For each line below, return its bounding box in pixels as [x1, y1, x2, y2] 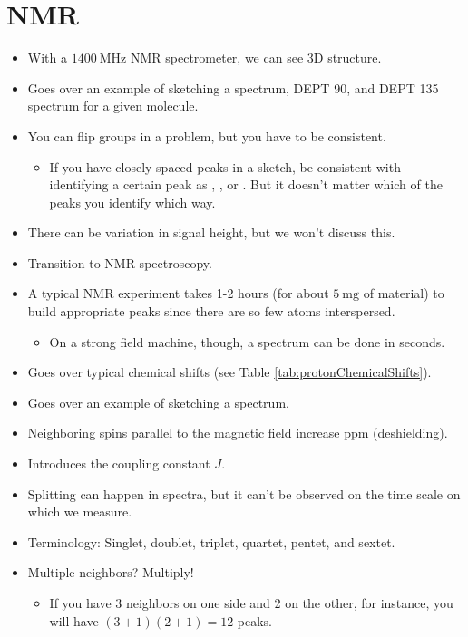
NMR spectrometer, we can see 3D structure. [130, 48, 382, 67]
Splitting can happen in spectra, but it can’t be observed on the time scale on [27, 484, 461, 503]
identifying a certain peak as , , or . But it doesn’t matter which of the [49, 175, 443, 194]
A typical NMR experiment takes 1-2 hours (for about [27, 284, 329, 303]
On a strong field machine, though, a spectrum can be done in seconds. [49, 332, 445, 351]
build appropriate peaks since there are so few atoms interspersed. [27, 302, 395, 321]
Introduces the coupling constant [27, 454, 210, 473]
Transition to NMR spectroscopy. [27, 253, 212, 272]
